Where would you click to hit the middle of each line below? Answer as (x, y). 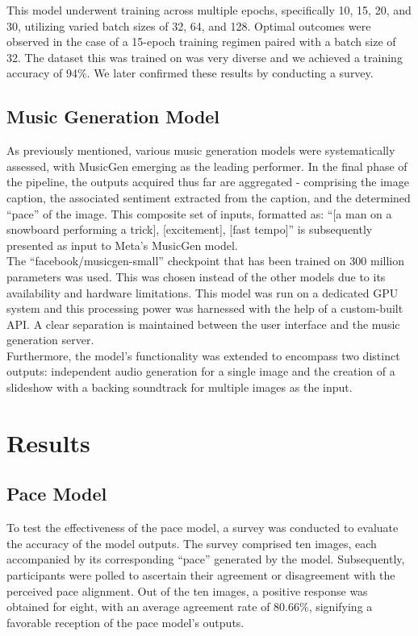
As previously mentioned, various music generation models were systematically (201, 150)
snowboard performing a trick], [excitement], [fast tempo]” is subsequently (190, 229)
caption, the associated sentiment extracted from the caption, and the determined (209, 197)
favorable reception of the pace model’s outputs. (125, 622)
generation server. (50, 340)
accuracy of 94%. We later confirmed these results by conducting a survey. (190, 73)
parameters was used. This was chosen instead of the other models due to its (196, 276)
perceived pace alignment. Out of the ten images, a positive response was (187, 590)
